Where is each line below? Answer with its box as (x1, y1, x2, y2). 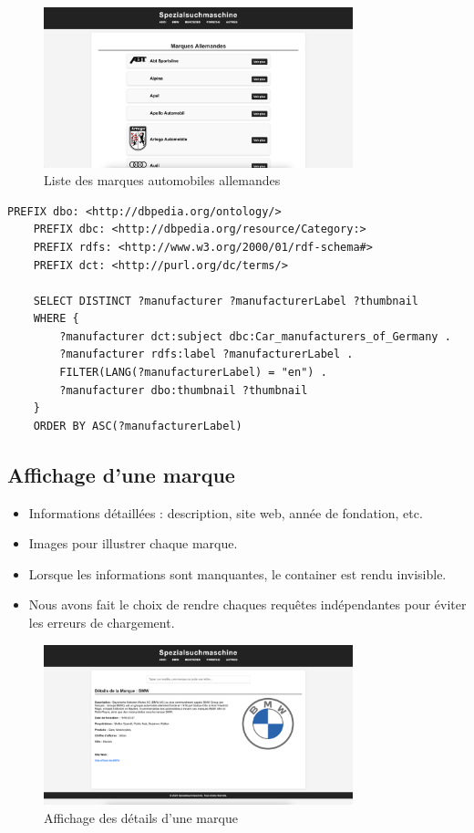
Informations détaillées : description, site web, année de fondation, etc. (28, 503, 423, 522)
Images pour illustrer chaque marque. (28, 534, 238, 553)
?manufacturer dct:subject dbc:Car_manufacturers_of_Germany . (59, 329, 451, 343)
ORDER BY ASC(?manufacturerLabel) (33, 419, 242, 432)
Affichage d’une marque (7, 460, 235, 488)
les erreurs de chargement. (28, 613, 175, 632)
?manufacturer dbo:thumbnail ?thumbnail (59, 383, 308, 397)
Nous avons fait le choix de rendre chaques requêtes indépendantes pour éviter (28, 595, 467, 614)
